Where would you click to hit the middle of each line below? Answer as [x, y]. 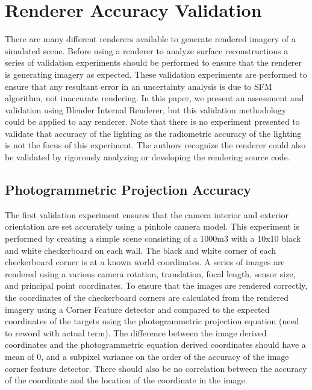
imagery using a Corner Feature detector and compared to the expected [137, 309]
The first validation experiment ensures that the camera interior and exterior [147, 214]
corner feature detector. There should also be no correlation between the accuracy [156, 368]
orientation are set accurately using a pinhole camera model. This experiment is [152, 226]
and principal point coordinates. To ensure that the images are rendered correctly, [156, 285]
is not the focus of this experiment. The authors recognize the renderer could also [155, 145]
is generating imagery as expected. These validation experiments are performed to [156, 74]
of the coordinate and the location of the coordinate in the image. [126, 380]
